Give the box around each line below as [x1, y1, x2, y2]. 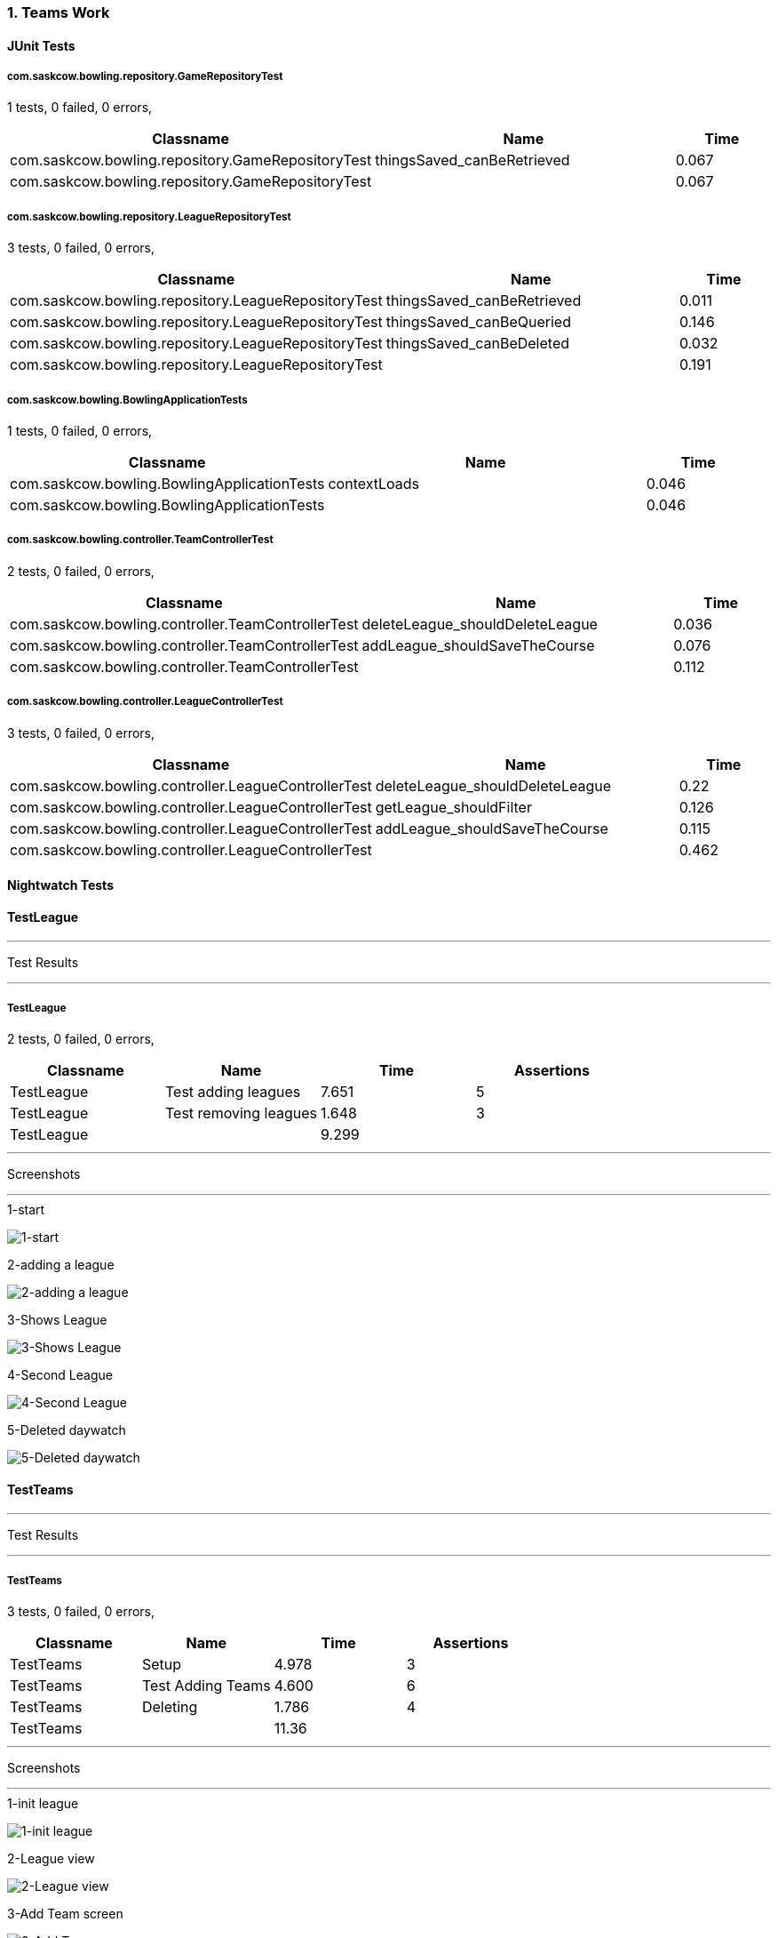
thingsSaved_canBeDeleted [385, 334, 570, 353]
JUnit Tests [7, 37, 75, 53]
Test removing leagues [165, 1104, 317, 1123]
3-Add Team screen [7, 1906, 123, 1922]
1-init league [7, 1796, 79, 1812]
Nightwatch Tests [7, 877, 114, 893]
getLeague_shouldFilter [375, 797, 532, 816]
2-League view [7, 1851, 95, 1867]
